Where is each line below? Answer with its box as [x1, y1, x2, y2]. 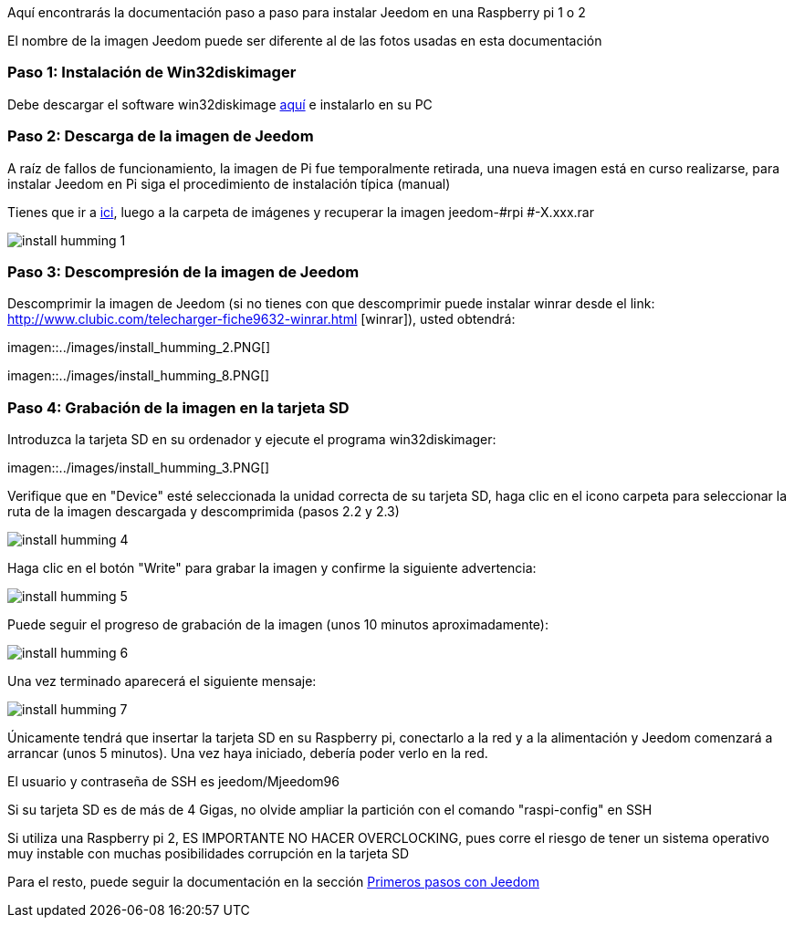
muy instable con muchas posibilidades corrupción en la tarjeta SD [7, 846, 410, 861]
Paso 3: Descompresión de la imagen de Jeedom [7, 262, 360, 281]
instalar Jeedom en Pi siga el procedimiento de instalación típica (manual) [7, 175, 451, 192]
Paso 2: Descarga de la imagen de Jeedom [7, 127, 314, 146]
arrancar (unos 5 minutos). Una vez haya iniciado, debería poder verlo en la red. [7, 745, 488, 761]
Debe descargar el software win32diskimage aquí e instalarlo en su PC [7, 96, 433, 112]
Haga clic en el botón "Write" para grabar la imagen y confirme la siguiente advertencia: [7, 560, 537, 576]
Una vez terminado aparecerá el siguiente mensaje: [7, 673, 317, 689]
